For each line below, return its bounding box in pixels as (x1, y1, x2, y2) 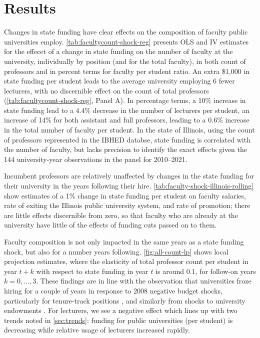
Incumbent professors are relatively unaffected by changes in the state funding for (4, 170, 254, 181)
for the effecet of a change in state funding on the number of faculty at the (4, 46, 233, 56)
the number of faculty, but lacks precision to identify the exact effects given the (4, 144, 247, 154)
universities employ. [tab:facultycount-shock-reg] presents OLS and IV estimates (4, 36, 248, 46)
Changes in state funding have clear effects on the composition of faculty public (4, 26, 248, 37)
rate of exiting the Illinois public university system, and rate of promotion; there (4, 200, 250, 210)
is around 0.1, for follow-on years (155, 265, 256, 276)
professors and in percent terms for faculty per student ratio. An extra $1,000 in (4, 65, 250, 76)
